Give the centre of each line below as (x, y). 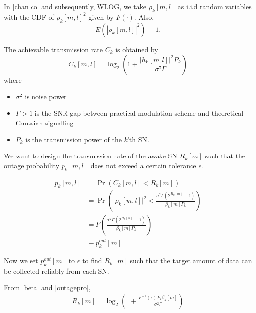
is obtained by (137, 49)
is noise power (46, 96)
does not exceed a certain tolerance (143, 165)
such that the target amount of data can (191, 261)
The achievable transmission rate (53, 49)
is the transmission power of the (73, 139)
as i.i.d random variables (214, 6)
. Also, (144, 16)
